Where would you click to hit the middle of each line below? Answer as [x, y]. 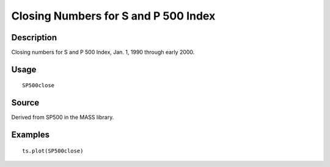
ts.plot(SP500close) [53, 151]
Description [34, 37]
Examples [31, 135]
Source [25, 103]
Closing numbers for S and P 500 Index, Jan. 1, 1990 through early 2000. [103, 52]
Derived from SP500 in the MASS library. [63, 117]
